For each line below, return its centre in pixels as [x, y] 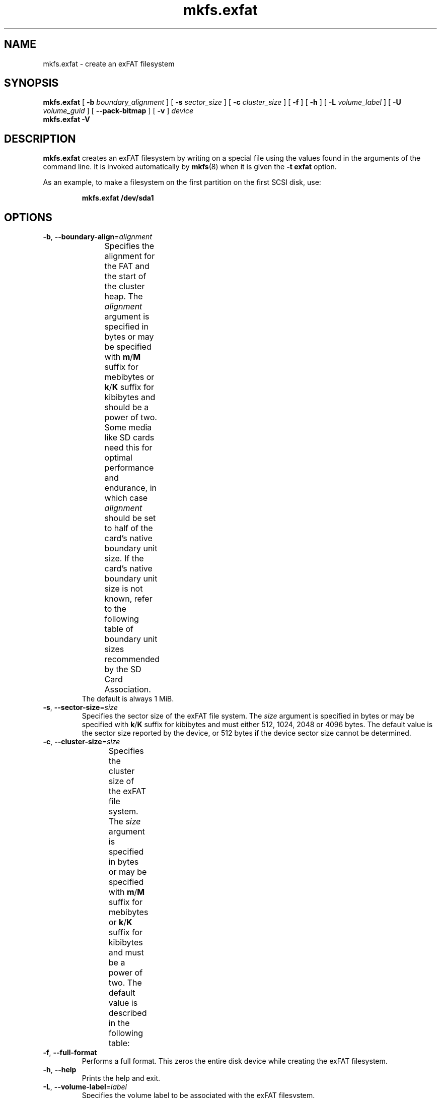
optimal [118, 458]
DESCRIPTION [40, 139]
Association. [128, 690]
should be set [130, 518]
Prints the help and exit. [121, 1078]
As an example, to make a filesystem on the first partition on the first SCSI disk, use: [182, 182]
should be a [127, 407]
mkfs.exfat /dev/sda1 [118, 198]
